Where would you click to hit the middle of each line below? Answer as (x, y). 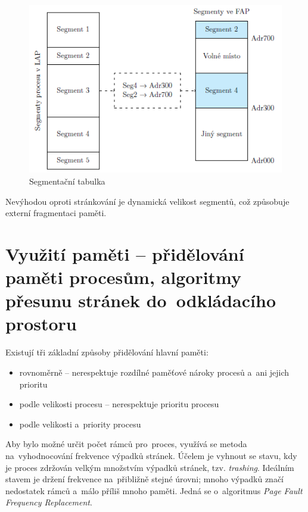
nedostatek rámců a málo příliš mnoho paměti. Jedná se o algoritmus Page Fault (154, 490)
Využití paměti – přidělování (125, 253)
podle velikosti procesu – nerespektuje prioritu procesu (119, 404)
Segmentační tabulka (67, 181)
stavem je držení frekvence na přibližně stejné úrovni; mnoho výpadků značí (144, 479)
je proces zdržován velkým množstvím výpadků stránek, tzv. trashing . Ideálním (150, 467)
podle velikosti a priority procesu (80, 424)
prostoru (41, 324)
